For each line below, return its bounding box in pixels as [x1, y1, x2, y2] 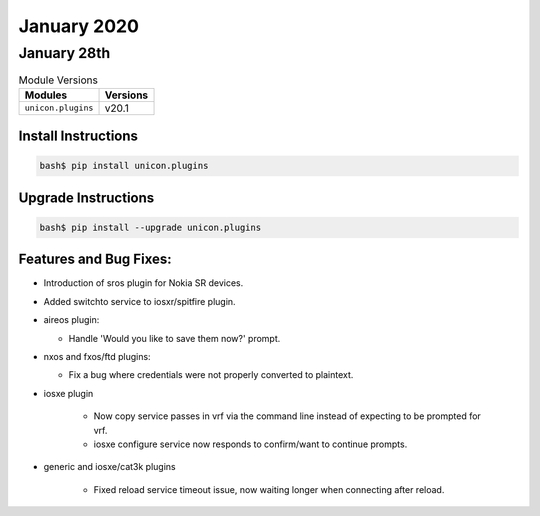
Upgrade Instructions [18, 189, 155, 206]
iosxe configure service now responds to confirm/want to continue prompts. [93, 438, 408, 450]
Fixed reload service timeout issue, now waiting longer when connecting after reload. [93, 483, 445, 495]
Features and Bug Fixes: [18, 251, 172, 268]
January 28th [18, 44, 111, 62]
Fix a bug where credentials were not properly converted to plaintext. [68, 369, 354, 381]
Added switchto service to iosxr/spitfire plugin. [43, 295, 236, 307]
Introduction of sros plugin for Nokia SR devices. [43, 277, 244, 289]
